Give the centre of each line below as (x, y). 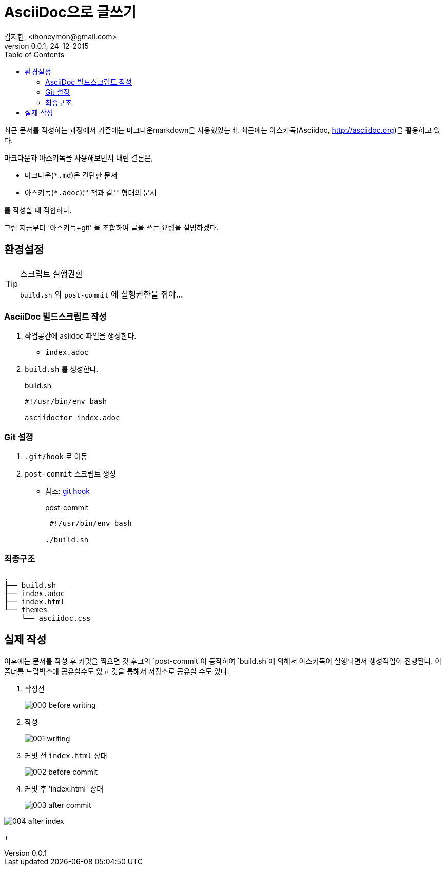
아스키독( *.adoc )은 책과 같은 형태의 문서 (91, 192)
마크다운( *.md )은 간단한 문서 (71, 175)
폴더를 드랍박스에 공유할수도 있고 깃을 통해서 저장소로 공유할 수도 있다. (117, 671)
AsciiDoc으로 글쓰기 (70, 12)
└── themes (26, 610)
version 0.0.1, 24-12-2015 (46, 46)
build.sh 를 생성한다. (62, 369)
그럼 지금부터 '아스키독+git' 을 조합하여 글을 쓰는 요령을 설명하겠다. (111, 227)
